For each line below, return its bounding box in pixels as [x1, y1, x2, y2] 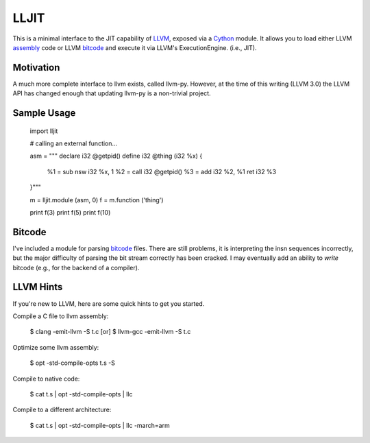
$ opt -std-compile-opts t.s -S [29, 359, 116, 367]
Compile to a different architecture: [12, 405, 112, 414]
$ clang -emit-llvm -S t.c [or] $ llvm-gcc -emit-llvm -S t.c [29, 328, 191, 336]
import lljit [29, 127, 58, 135]
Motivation [12, 62, 60, 73]
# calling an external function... [29, 139, 118, 147]
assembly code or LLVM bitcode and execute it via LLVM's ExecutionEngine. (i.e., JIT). [12, 43, 257, 51]
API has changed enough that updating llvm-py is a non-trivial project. [12, 89, 212, 97]
